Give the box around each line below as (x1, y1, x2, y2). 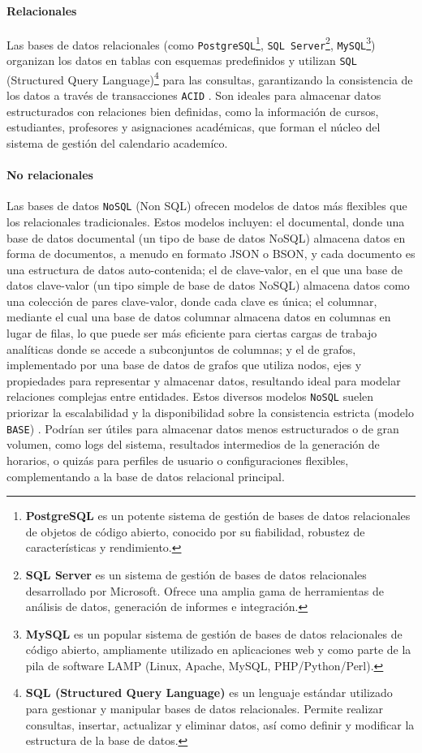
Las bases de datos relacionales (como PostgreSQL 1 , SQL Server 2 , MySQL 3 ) (6, 33, 376, 53)
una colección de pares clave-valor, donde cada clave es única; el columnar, (6, 292, 377, 309)
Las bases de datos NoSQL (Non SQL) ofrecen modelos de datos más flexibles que (6, 197, 407, 214)
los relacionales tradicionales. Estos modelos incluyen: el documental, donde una (6, 213, 405, 230)
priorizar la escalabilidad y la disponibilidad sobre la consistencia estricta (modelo (6, 404, 414, 421)
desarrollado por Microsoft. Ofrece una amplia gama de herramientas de (25, 582, 384, 599)
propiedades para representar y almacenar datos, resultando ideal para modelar (6, 372, 401, 389)
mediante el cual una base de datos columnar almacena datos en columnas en (6, 308, 391, 325)
